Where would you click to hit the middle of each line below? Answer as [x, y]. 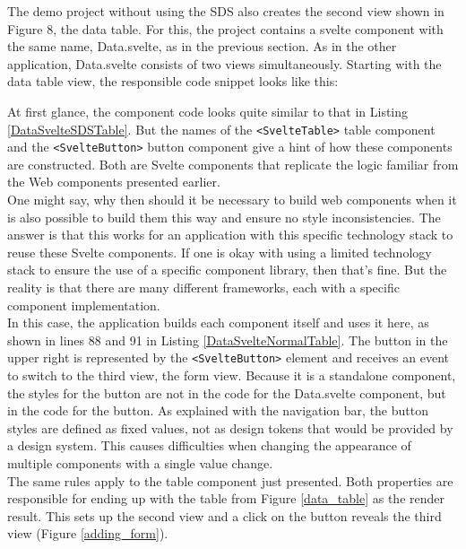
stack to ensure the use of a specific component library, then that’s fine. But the [227, 270]
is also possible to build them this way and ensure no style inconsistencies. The [224, 217]
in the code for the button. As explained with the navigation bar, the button [218, 410]
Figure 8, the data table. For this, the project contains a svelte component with [225, 28]
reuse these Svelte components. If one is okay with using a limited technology [220, 252]
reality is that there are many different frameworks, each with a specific [203, 288]
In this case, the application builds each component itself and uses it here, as [218, 322]
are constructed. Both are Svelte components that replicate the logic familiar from [233, 164]
